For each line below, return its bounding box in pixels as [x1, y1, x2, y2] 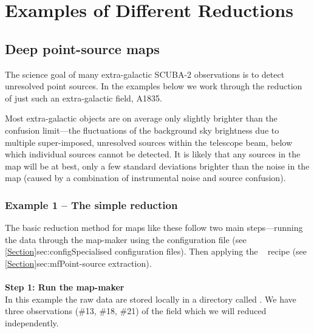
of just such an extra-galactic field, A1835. [5, 91, 162, 104]
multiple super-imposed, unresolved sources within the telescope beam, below [5, 136, 293, 148]
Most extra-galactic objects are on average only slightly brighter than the [5, 112, 278, 125]
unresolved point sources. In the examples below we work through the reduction [5, 80, 302, 92]
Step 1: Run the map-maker [5, 281, 125, 294]
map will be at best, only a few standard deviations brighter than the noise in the [5, 159, 310, 172]
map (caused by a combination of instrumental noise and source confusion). [5, 171, 286, 184]
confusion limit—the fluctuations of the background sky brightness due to [5, 123, 279, 136]
